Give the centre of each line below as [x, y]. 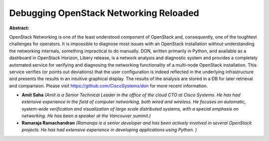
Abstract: [19, 28]
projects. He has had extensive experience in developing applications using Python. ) [109, 130]
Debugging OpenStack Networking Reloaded [104, 13]
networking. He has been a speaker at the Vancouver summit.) [86, 116]
